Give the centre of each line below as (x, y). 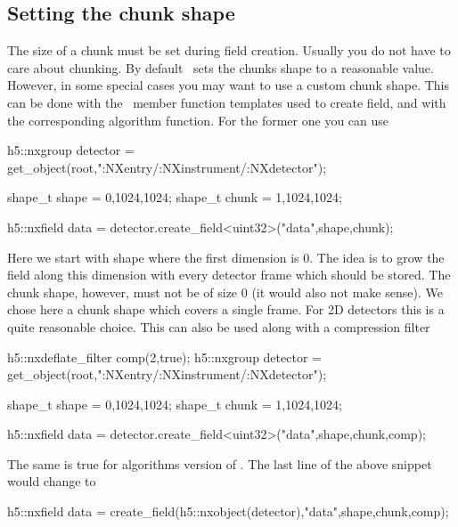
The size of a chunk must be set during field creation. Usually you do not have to (229, 50)
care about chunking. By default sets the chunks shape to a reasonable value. (221, 67)
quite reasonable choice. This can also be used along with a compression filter (219, 326)
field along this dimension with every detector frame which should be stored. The (229, 275)
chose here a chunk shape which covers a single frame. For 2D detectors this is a (226, 309)
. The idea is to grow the (377, 257)
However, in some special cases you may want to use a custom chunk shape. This (228, 85)
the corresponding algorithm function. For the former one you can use (198, 120)
